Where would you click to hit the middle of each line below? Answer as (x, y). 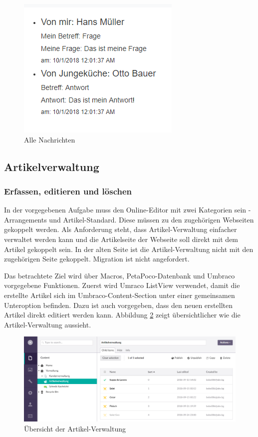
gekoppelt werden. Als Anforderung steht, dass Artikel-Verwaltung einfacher (121, 229)
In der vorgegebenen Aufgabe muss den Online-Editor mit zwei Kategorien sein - (128, 210)
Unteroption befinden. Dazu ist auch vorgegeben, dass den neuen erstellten (118, 305)
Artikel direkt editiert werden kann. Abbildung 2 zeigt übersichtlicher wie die (122, 315)
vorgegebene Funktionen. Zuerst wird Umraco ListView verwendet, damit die (122, 285)
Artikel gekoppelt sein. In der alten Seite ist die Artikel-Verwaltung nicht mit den (129, 249)
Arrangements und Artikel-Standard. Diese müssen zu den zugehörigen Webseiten (129, 219)
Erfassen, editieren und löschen (68, 191)
